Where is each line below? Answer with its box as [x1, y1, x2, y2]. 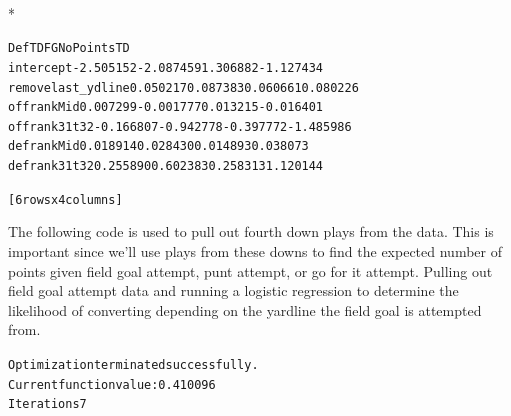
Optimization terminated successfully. [8, 358, 259, 372]
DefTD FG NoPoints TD [8, 41, 130, 56]
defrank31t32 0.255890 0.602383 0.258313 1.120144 [8, 159, 324, 174]
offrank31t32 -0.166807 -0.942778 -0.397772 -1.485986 [8, 119, 352, 134]
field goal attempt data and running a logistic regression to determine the [8, 280, 459, 301]
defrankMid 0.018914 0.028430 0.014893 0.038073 [8, 139, 309, 154]
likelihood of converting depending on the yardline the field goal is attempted [8, 299, 482, 320]
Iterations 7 [8, 397, 87, 412]
